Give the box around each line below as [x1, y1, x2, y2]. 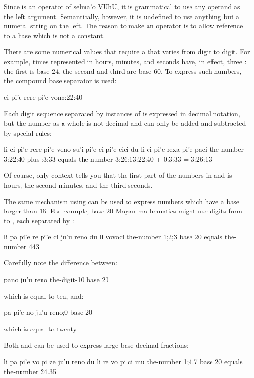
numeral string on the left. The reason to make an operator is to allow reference [4, 21, 243, 31]
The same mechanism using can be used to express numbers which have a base [4, 196, 240, 206]
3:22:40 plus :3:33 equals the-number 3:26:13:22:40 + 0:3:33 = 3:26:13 [4, 153, 212, 164]
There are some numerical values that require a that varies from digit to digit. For [4, 47, 250, 57]
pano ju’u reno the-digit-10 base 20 [4, 274, 109, 284]
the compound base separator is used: [4, 75, 117, 86]
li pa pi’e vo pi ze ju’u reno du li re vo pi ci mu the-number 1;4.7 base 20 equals [4, 356, 243, 367]
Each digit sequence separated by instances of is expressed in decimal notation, [4, 108, 240, 118]
